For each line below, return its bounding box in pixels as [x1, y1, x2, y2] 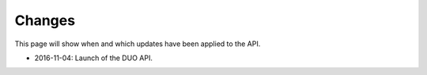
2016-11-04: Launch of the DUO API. [34, 53, 153, 62]
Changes [14, 12, 75, 29]
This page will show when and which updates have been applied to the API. [14, 39, 261, 48]
